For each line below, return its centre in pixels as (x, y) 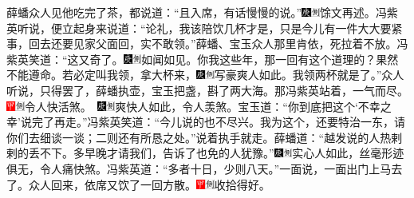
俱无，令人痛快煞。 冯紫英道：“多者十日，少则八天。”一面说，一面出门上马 (199, 168)
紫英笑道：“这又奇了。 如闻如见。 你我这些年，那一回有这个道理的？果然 (203, 59)
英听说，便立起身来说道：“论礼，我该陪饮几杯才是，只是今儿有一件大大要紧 (205, 28)
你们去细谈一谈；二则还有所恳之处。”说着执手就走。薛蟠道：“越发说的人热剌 (205, 137)
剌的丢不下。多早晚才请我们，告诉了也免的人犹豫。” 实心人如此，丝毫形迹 (205, 153)
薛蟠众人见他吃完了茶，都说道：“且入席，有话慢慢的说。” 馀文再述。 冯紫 (202, 12)
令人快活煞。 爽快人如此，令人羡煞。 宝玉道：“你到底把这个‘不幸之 (208, 106)
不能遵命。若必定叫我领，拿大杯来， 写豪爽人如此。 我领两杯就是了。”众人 (205, 75)
